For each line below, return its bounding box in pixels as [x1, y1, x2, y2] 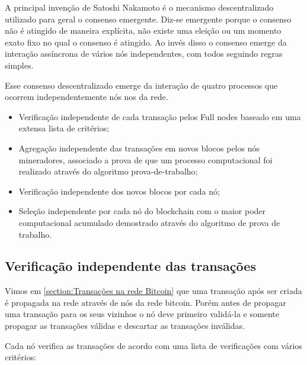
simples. [5, 59, 34, 71]
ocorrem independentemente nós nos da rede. [5, 91, 168, 103]
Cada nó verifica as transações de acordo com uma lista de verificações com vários [5, 339, 302, 351]
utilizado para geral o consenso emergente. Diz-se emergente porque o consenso [5, 12, 292, 25]
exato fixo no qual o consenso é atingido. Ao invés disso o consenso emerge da [5, 35, 287, 48]
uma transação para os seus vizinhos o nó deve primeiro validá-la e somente [5, 308, 279, 320]
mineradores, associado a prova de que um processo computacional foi [18, 153, 273, 166]
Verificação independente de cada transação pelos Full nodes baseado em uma [18, 110, 301, 122]
